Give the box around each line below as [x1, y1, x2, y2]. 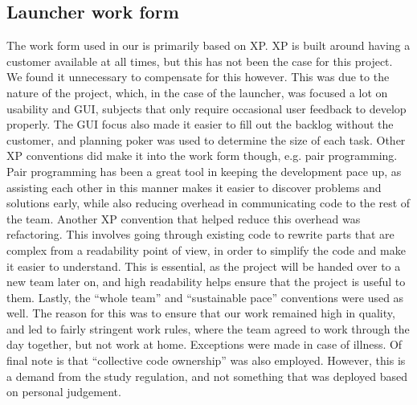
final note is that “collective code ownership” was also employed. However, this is [6, 352, 406, 369]
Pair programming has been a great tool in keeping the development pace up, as [6, 162, 402, 179]
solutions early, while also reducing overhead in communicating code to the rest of [6, 194, 411, 211]
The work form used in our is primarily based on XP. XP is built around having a [6, 37, 411, 54]
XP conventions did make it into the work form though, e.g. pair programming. [6, 147, 398, 164]
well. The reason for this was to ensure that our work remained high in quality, [6, 305, 395, 321]
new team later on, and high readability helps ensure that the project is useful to [6, 273, 406, 290]
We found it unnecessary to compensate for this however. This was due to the [6, 68, 390, 85]
